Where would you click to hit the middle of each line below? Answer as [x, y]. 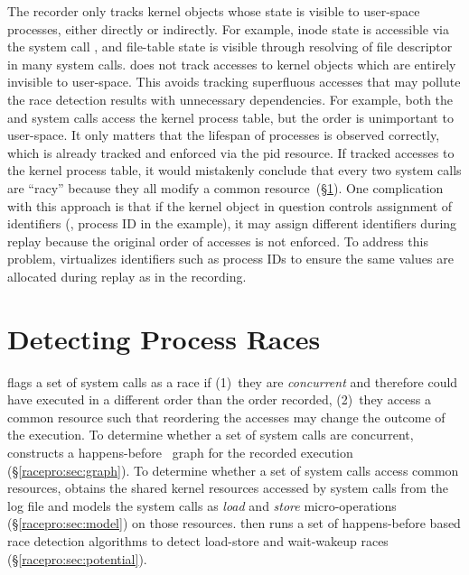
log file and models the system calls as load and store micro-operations [202, 505]
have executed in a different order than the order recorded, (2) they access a [219, 399]
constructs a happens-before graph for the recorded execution [180, 452]
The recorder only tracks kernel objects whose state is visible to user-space [214, 11]
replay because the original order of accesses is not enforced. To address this [218, 241]
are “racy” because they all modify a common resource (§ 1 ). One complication [225, 187]
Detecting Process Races [164, 338]
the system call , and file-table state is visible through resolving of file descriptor [230, 46]
